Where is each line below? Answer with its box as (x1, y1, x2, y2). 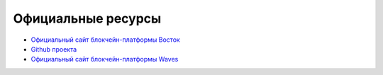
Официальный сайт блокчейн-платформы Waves (30, 55, 179, 64)
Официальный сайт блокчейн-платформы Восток (30, 35, 180, 44)
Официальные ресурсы (13, 11, 162, 26)
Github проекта (30, 45, 77, 53)
